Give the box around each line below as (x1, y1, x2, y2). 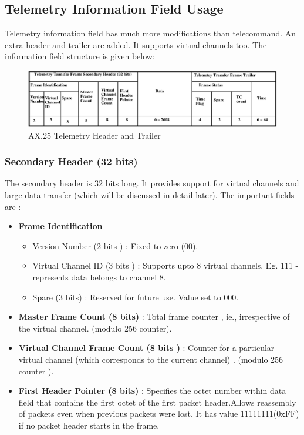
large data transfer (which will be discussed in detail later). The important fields (5, 189, 295, 201)
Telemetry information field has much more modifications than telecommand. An (5, 27, 296, 39)
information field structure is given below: (5, 50, 155, 62)
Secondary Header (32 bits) (5, 154, 138, 169)
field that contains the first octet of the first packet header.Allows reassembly (18, 396, 296, 408)
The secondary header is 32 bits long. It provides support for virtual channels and (5, 177, 299, 189)
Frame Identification (18, 220, 103, 232)
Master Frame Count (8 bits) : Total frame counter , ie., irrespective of (18, 310, 290, 323)
